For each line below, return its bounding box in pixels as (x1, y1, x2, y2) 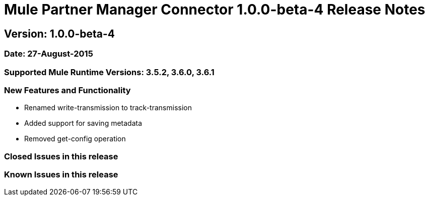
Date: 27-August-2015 (4, 49, 93, 59)
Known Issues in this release (4, 169, 118, 180)
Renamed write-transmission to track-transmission (24, 103, 192, 112)
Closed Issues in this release (4, 151, 118, 161)
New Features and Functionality (4, 85, 131, 95)
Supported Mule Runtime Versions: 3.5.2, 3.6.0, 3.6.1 (4, 67, 214, 77)
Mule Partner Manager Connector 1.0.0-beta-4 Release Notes (4, 1, 425, 18)
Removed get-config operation (24, 134, 126, 143)
